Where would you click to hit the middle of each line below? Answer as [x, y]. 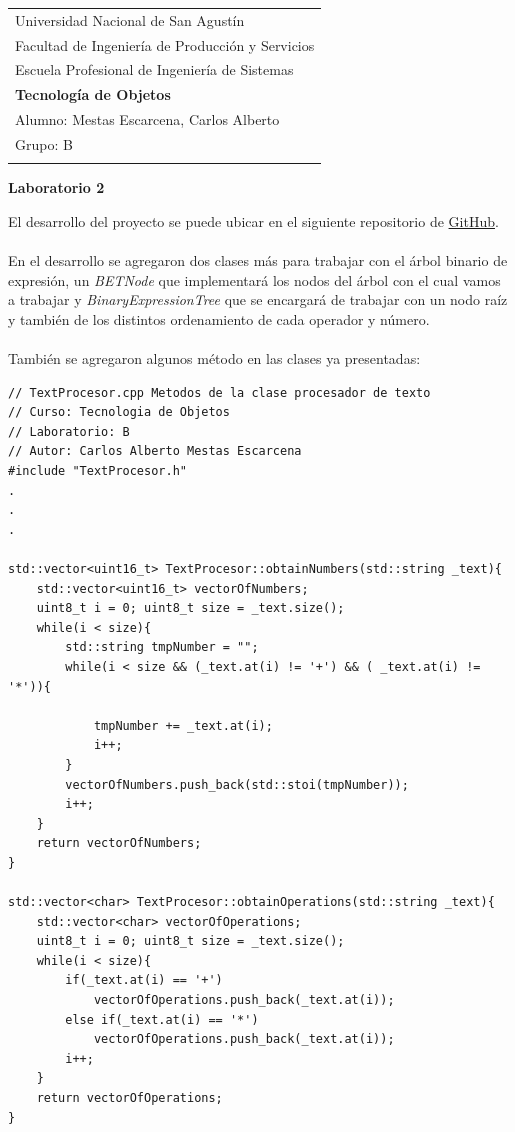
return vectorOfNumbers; [119, 843]
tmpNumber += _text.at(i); [183, 725]
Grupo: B [44, 143]
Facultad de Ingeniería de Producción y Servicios [165, 44]
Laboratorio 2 [56, 187]
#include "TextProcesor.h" [97, 471]
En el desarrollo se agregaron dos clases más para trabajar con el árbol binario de [258, 260]
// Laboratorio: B [69, 431]
